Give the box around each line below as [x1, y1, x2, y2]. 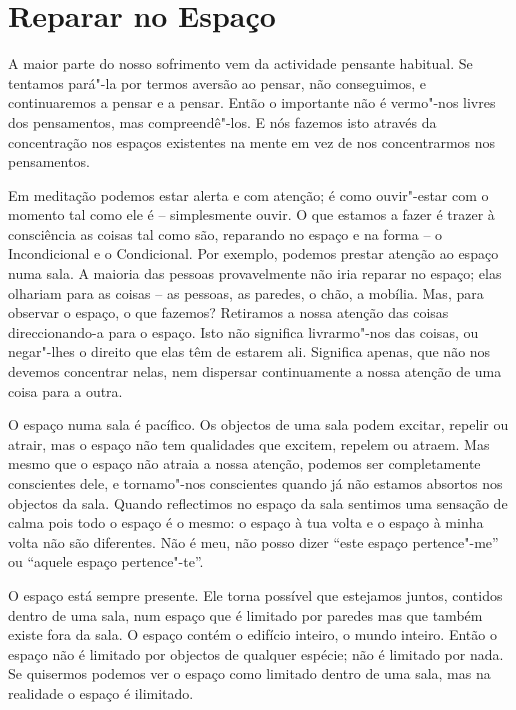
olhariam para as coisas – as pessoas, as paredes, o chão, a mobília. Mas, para [8, 282, 484, 303]
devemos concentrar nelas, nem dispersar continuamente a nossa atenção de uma [8, 361, 502, 382]
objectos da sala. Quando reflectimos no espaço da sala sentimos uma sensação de [8, 492, 508, 513]
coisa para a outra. [8, 380, 123, 401]
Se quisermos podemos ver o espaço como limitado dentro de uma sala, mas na [8, 663, 491, 684]
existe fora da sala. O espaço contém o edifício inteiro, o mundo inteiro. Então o [8, 624, 497, 645]
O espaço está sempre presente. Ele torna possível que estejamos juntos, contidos [8, 584, 503, 605]
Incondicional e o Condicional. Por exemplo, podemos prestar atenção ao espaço [8, 243, 499, 264]
